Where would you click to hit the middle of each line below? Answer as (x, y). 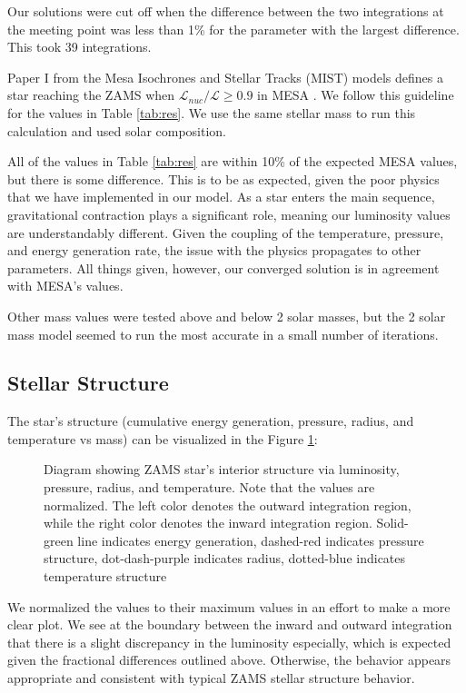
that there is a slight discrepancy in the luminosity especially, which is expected (229, 642)
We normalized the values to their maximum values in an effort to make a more (229, 606)
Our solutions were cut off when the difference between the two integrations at (226, 11)
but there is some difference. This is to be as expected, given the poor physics (223, 178)
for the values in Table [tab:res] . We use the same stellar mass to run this (212, 112)
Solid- (392, 523)
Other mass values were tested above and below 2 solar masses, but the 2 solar (227, 316)
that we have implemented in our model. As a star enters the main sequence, (221, 197)
